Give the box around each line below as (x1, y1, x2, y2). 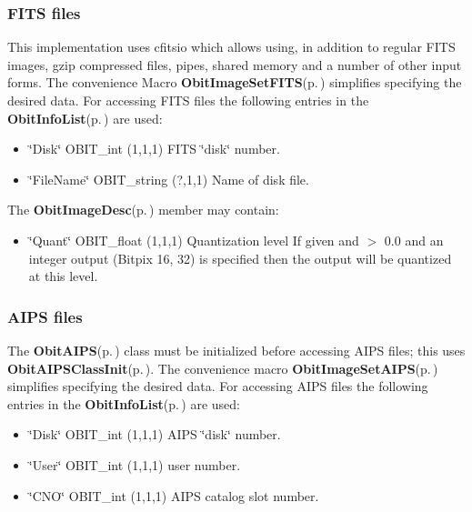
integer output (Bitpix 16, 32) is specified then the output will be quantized (28, 248, 452, 267)
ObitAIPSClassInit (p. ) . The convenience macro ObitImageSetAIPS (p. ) (7, 358, 438, 377)
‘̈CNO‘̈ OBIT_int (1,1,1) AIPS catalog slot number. (28, 486, 319, 505)
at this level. (28, 266, 98, 286)
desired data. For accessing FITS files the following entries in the (7, 91, 369, 109)
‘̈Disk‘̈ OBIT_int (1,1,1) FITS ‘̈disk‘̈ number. (28, 139, 280, 158)
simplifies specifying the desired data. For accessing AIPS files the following (7, 376, 428, 396)
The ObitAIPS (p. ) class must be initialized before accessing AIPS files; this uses (7, 340, 466, 359)
